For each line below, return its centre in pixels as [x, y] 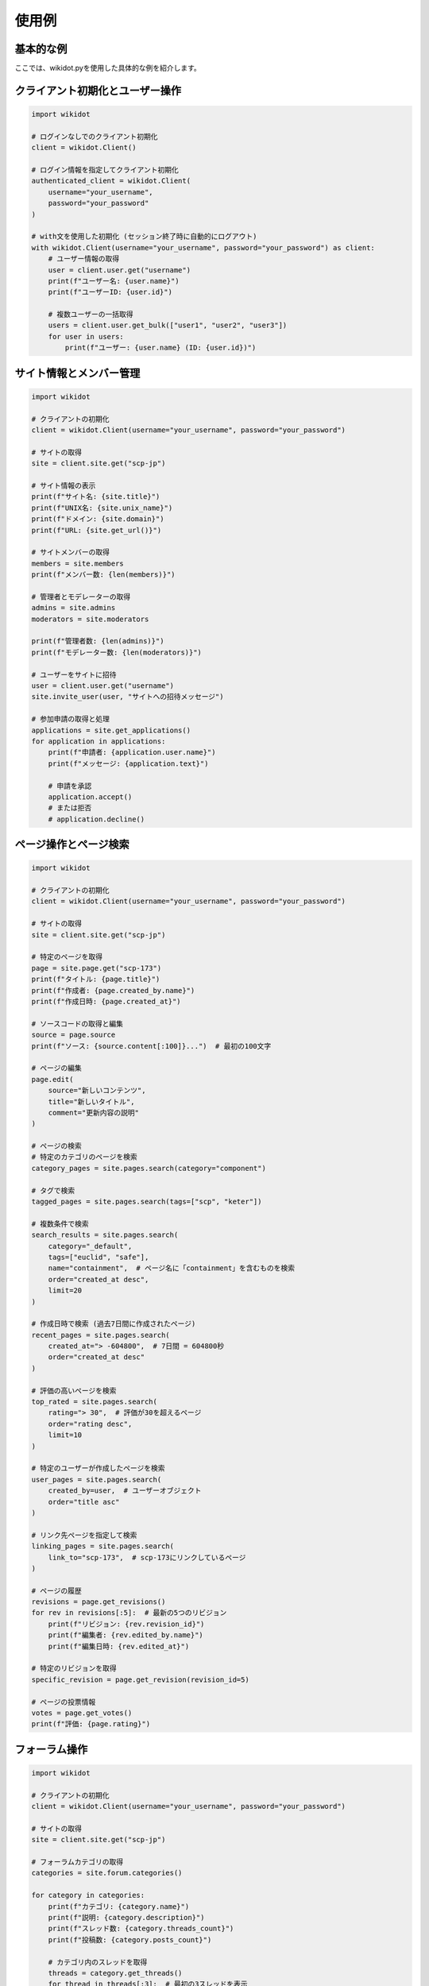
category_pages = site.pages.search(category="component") [149, 1168]
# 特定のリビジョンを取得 [74, 1669]
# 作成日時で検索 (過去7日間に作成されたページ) [114, 1324]
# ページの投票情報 [64, 1702]
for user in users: [86, 336]
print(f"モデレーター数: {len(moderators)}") [117, 652]
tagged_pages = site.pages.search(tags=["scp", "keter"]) [147, 1202]
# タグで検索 [53, 1190]
